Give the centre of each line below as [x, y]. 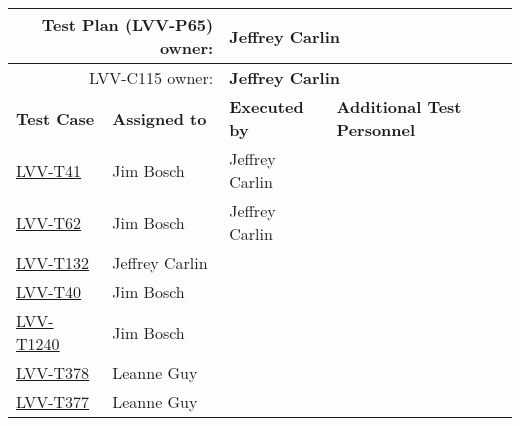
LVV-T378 [53, 372]
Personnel [376, 129]
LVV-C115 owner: [151, 77]
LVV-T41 [49, 170]
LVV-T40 [49, 291]
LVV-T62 [49, 222]
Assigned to [159, 118]
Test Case [55, 118]
